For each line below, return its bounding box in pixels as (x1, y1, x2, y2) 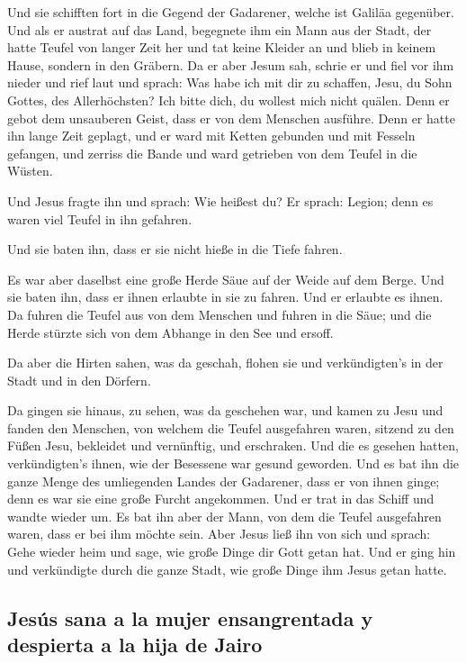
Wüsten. (7, 161, 53, 180)
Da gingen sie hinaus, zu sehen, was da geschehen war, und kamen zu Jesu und (7, 401, 444, 420)
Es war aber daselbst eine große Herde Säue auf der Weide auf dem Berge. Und (7, 269, 444, 288)
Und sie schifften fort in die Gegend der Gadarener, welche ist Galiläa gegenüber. (7, 3, 454, 21)
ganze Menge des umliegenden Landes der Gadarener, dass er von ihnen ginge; (7, 471, 440, 490)
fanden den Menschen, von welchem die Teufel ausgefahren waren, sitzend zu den (7, 418, 454, 437)
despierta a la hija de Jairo (7, 631, 263, 658)
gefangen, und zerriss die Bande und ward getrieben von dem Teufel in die (7, 143, 417, 162)
